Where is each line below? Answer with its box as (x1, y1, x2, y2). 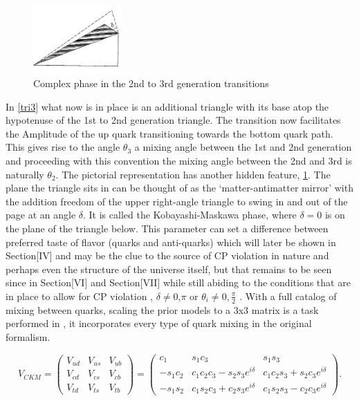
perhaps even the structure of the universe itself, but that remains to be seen (6, 261, 332, 276)
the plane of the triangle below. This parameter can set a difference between (6, 221, 329, 235)
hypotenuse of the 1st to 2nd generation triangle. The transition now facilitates (6, 113, 341, 127)
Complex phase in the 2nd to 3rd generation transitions (33, 76, 269, 91)
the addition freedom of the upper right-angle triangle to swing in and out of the (6, 194, 348, 208)
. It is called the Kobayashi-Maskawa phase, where (83, 207, 297, 222)
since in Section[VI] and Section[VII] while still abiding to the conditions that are (6, 275, 351, 290)
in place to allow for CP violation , (6, 288, 153, 303)
